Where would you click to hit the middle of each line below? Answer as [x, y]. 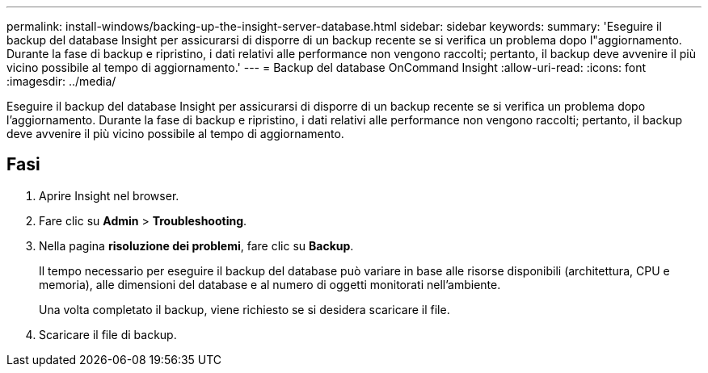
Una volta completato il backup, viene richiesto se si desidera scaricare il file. [244, 309]
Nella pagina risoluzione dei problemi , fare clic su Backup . [196, 245]
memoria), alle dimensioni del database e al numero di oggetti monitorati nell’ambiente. [270, 284]
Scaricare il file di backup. [108, 334]
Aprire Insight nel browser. [109, 195]
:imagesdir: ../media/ [61, 81]
